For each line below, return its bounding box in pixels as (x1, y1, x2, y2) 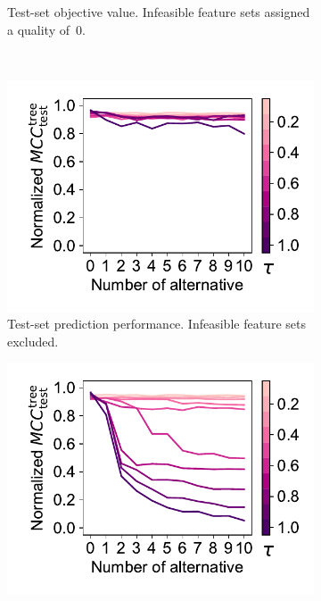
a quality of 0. (7, 20, 86, 38)
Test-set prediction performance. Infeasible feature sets (7, 314, 306, 333)
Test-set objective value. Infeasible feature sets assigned (7, 3, 310, 21)
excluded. (7, 331, 59, 350)
